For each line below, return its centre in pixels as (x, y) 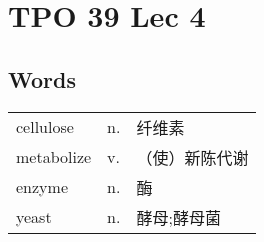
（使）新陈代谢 (192, 157)
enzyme (42, 187)
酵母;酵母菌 (178, 217)
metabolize (54, 157)
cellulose (45, 127)
